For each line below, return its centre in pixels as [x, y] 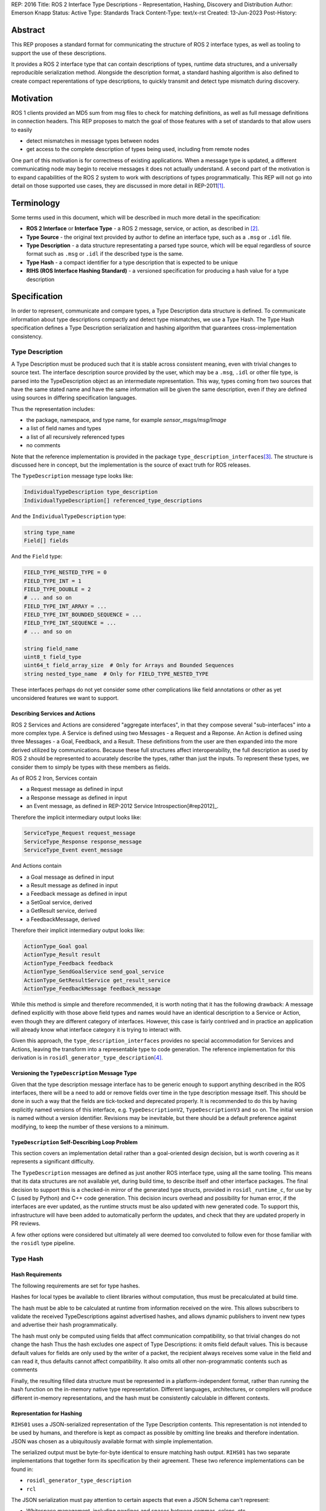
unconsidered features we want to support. [65, 698]
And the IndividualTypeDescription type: [69, 516]
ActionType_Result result [62, 955]
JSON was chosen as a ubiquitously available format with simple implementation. [112, 1441]
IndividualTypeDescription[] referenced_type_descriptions [113, 500]
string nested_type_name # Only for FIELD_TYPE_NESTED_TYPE [116, 674]
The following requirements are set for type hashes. [75, 1286]
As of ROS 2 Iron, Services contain [54, 778]
